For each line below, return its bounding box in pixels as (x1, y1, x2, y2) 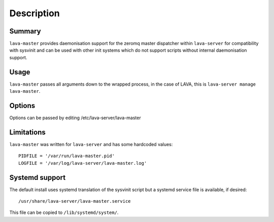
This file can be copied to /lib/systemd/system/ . (9, 209, 119, 215)
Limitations (9, 128, 46, 136)
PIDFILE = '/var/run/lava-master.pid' (18, 153, 115, 159)
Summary (9, 27, 41, 35)
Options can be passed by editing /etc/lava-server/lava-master (9, 115, 142, 121)
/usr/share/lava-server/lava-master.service (18, 198, 131, 204)
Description (9, 8, 60, 19)
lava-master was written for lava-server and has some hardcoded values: (9, 141, 173, 147)
